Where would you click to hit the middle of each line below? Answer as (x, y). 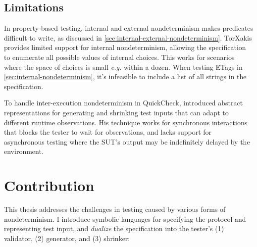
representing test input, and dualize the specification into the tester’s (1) (114, 228)
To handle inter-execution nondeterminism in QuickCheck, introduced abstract (124, 103)
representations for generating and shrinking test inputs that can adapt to (116, 112)
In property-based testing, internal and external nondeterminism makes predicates (129, 28)
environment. (24, 151)
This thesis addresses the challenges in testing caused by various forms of (115, 209)
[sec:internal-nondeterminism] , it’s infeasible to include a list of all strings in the (125, 76)
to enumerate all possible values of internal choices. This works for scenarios (119, 57)
